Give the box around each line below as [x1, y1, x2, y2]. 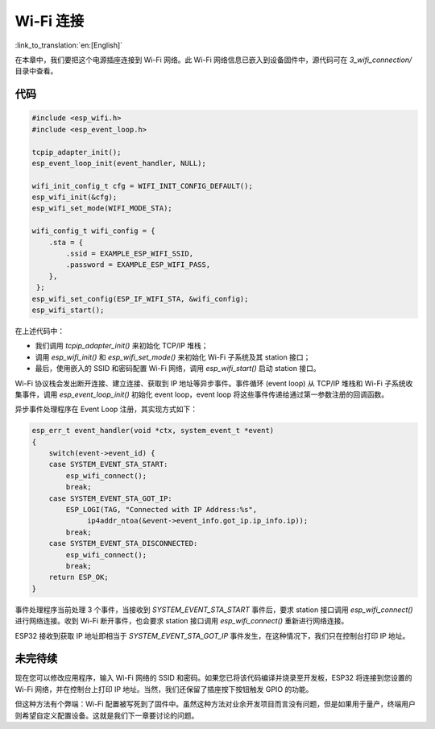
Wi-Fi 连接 [14, 12, 85, 30]
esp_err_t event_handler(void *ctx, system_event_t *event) [31, 426, 275, 435]
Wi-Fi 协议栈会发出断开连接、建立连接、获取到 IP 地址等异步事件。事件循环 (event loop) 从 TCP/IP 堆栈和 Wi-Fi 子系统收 [14, 378, 413, 388]
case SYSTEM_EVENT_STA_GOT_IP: [48, 494, 172, 503]
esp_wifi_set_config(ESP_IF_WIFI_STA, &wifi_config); [31, 294, 249, 303]
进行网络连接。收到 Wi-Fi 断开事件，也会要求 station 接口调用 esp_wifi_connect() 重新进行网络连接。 [14, 616, 349, 626]
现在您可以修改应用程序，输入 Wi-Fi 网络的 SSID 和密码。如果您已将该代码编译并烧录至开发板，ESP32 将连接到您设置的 [14, 673, 412, 683]
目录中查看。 [14, 66, 58, 76]
